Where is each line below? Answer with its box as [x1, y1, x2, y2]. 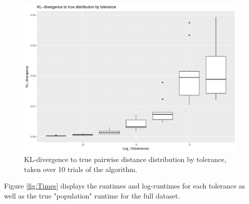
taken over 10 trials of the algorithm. [24, 163, 137, 174]
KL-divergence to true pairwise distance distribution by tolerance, [24, 154, 226, 164]
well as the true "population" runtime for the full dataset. [4, 190, 180, 200]
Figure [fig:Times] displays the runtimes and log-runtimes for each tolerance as [4, 180, 245, 191]
